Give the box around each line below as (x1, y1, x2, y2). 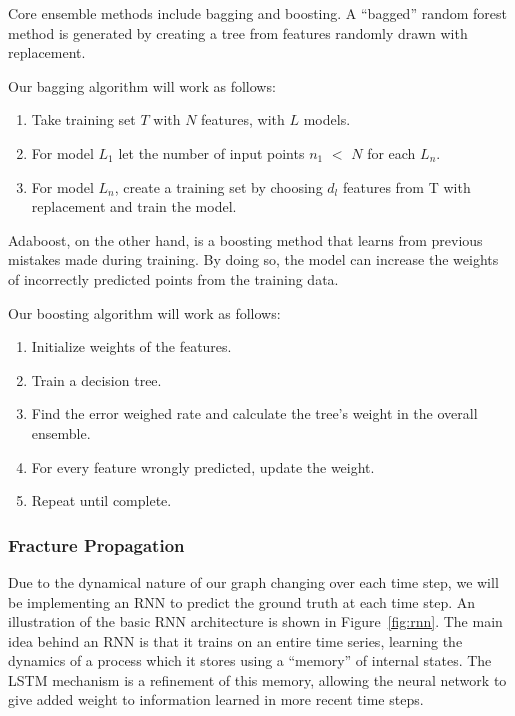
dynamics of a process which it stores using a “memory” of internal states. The (8, 650, 492, 671)
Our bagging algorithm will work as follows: (8, 75, 276, 96)
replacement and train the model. (31, 196, 237, 217)
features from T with (342, 176, 471, 197)
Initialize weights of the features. (31, 336, 232, 357)
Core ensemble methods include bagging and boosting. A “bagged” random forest (8, 3, 507, 23)
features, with (201, 109, 285, 130)
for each (367, 142, 416, 163)
